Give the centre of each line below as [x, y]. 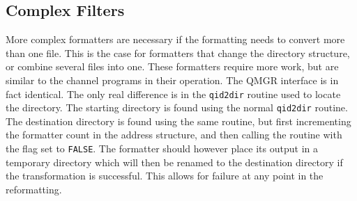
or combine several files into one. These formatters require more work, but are [172, 66]
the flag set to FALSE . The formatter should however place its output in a [162, 148]
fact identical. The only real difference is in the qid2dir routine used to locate [173, 94]
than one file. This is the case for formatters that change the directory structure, [178, 53]
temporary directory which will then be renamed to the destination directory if [174, 162]
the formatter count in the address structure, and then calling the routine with [174, 135]
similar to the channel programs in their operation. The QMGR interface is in [172, 80]
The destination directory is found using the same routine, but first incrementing [178, 121]
